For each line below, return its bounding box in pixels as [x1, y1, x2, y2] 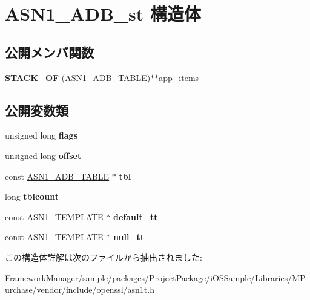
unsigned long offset [5, 149, 82, 161]
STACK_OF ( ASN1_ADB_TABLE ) [5, 71, 151, 83]
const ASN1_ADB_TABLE [5, 169, 110, 182]
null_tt [113, 230, 145, 243]
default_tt [113, 210, 158, 223]
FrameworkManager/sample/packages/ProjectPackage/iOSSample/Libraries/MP [5, 271, 306, 284]
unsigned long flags [5, 129, 77, 142]
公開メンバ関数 [5, 42, 94, 61]
